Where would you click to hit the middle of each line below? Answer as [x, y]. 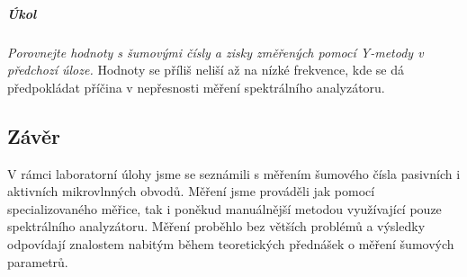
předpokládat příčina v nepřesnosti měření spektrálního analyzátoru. [196, 87]
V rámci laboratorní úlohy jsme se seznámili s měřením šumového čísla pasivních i [234, 173]
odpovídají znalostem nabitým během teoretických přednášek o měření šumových [231, 243]
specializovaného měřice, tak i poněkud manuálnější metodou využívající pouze [225, 208]
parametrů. [38, 261]
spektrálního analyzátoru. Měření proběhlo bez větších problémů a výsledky [216, 226]
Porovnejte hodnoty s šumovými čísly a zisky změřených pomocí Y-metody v [216, 52]
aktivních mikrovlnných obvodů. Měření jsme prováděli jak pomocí [191, 191]
